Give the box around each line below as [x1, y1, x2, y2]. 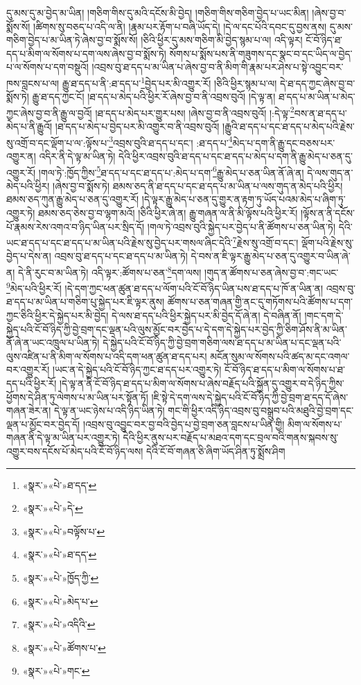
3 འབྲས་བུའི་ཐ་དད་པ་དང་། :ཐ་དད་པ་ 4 [109, 133, 233, 150]
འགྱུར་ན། [6, 148, 36, 163]
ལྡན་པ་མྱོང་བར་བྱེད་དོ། [6, 416, 80, 431]
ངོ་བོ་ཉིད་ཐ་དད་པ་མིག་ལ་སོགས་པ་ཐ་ [224, 362, 346, 377]
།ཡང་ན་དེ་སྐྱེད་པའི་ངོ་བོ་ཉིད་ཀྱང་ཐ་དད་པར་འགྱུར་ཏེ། [53, 362, 222, 377]
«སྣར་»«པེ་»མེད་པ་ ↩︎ [22, 594, 98, 608]
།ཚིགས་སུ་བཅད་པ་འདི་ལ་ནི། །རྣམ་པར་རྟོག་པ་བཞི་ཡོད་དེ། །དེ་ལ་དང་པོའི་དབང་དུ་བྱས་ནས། [33, 19, 326, 33]
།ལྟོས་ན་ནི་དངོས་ [300, 205, 355, 220]
